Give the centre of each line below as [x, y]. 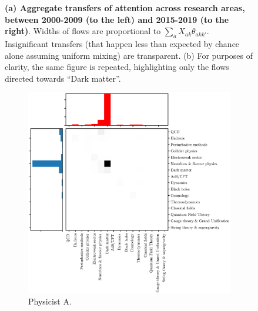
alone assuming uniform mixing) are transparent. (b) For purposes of [129, 55]
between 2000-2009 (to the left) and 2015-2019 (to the [117, 19]
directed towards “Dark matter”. [63, 78]
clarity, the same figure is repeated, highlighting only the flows [117, 67]
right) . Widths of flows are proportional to [83, 31]
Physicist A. [50, 301]
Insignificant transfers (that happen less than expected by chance [122, 43]
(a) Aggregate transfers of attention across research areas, [125, 8]
